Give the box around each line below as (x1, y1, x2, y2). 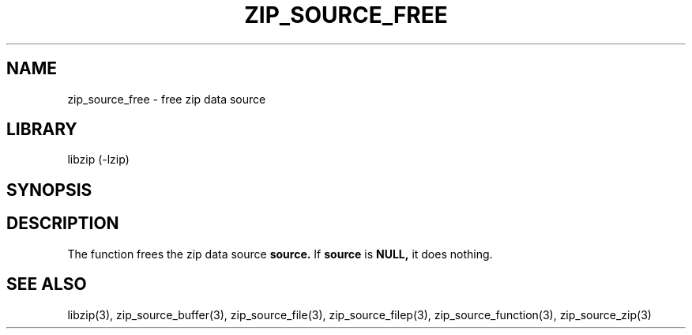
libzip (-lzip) (67, 152, 130, 167)
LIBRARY (6, 119, 77, 140)
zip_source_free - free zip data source (67, 92, 266, 106)
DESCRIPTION (6, 213, 119, 234)
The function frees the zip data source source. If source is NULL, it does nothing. (67, 247, 493, 261)
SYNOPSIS (6, 179, 92, 200)
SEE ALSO (6, 274, 87, 295)
